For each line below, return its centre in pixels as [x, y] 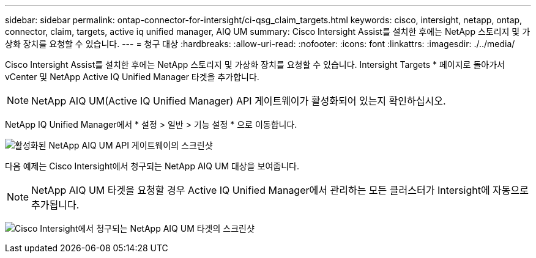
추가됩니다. [55, 205]
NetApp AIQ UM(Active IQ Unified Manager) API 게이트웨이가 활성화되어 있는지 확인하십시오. [239, 101]
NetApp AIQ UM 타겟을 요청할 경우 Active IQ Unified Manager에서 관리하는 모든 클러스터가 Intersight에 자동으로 [280, 190]
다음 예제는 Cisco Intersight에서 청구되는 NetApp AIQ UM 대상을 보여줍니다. [152, 166]
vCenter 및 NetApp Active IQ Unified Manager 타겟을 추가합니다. [132, 77]
